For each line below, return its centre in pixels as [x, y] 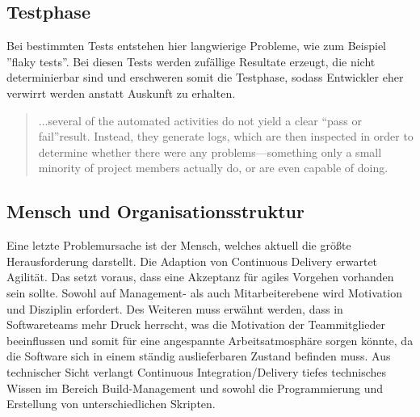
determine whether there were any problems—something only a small [210, 152]
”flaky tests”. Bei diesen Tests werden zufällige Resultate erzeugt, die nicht [191, 61]
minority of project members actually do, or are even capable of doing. [213, 168]
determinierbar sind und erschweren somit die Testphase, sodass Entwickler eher [205, 77]
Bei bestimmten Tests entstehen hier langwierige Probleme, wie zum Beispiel [197, 46]
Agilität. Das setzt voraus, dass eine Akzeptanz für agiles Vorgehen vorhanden [200, 277]
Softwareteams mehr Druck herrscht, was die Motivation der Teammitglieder [196, 324]
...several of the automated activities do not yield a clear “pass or [200, 120]
